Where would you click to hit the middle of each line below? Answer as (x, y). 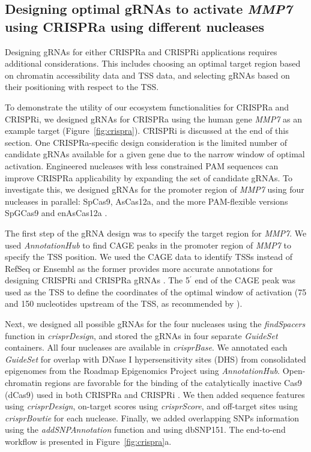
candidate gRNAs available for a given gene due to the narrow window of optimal (155, 154)
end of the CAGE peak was (245, 280)
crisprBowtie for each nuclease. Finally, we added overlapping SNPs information (152, 417)
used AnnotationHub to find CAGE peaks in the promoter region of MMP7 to (148, 245)
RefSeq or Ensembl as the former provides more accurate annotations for (139, 268)
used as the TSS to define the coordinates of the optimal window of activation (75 (156, 291)
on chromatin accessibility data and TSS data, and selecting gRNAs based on (147, 75)
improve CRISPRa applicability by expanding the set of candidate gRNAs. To (149, 177)
